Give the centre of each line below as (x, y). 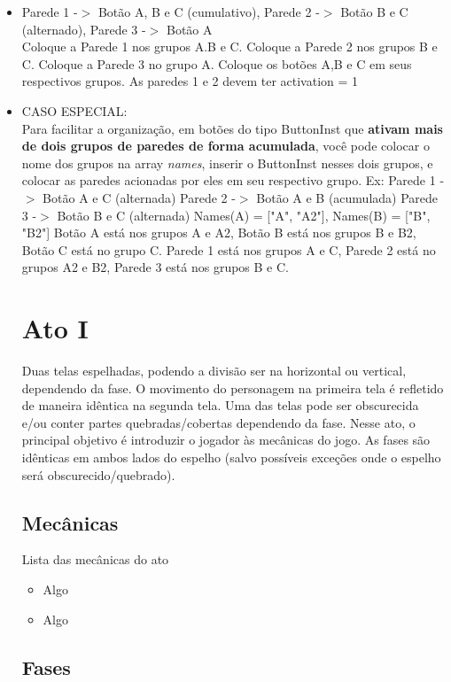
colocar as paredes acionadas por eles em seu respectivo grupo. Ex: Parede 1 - (233, 180)
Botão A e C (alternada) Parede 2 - (139, 197)
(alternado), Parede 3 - (84, 29)
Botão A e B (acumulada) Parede (347, 197)
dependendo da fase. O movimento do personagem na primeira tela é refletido (233, 387)
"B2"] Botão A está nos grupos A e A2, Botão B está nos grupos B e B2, (219, 232)
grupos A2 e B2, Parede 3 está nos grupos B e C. (155, 267)
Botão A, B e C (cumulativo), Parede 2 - (209, 12)
